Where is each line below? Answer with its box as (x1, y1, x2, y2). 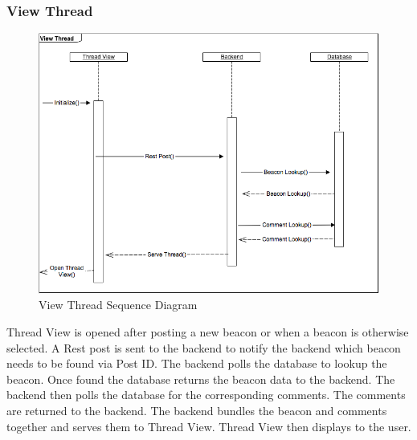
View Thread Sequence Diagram (39, 296, 198, 313)
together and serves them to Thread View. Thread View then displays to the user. (6, 418, 411, 434)
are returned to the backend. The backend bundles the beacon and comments (6, 401, 387, 418)
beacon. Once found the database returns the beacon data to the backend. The (6, 370, 395, 387)
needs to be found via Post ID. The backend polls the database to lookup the (6, 355, 387, 372)
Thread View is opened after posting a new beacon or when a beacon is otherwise (6, 323, 409, 340)
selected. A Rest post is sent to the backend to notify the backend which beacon (6, 339, 401, 356)
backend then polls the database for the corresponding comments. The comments (6, 386, 406, 403)
